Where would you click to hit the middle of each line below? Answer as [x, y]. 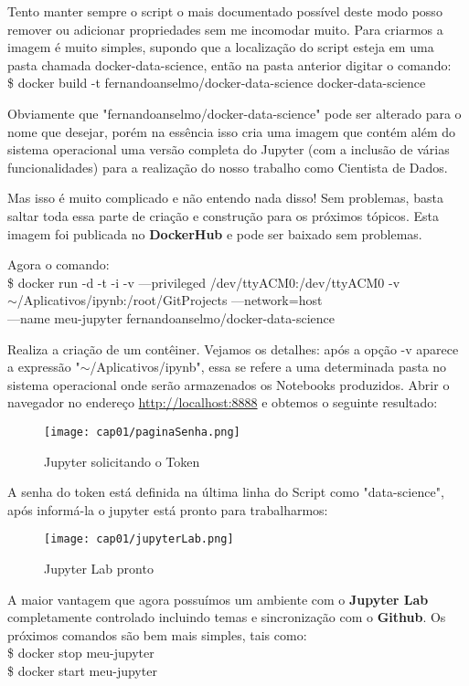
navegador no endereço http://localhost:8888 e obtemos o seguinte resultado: [223, 402]
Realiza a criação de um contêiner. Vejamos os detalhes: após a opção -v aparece [233, 348]
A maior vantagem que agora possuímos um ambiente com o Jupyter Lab [218, 599]
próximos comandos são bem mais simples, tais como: [157, 634]
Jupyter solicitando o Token [122, 461]
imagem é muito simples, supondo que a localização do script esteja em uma [221, 47]
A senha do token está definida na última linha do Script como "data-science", [226, 492]
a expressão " [44, 367]
